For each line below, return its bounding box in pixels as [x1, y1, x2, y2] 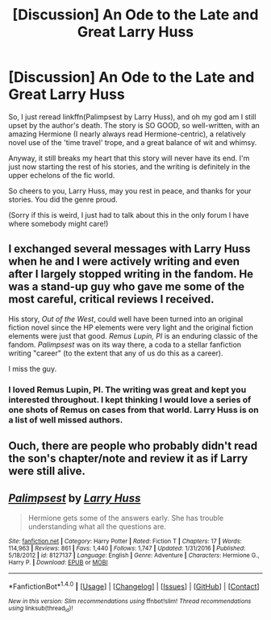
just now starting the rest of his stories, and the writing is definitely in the [8, 161, 251, 171]
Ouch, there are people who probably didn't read [8, 439, 258, 453]
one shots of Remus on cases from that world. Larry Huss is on [8, 404, 260, 415]
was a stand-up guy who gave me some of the [8, 280, 245, 293]
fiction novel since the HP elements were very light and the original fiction [8, 322, 254, 332]
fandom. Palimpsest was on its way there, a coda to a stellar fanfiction [8, 339, 242, 349]
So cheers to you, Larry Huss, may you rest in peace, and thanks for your [8, 185, 252, 195]
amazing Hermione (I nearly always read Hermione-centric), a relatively [8, 129, 246, 139]
